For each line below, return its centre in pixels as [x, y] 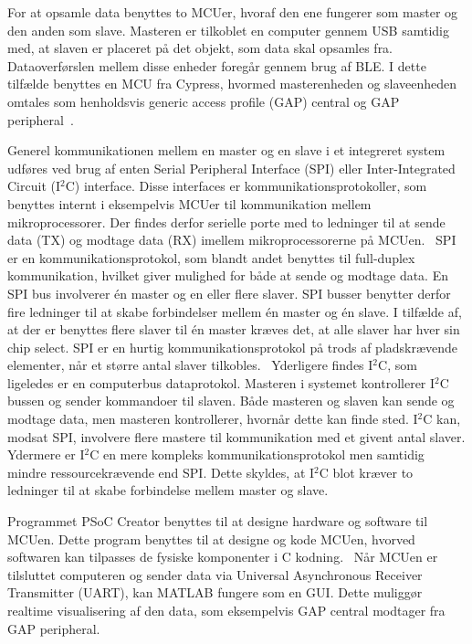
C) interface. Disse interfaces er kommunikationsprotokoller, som [246, 186]
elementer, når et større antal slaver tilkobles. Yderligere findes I [190, 365]
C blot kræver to [366, 472]
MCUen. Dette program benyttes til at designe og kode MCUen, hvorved [211, 538]
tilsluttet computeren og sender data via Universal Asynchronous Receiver [215, 574]
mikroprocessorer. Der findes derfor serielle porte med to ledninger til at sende [226, 222]
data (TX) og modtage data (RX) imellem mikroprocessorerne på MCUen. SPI [232, 240]
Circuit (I [34, 186]
